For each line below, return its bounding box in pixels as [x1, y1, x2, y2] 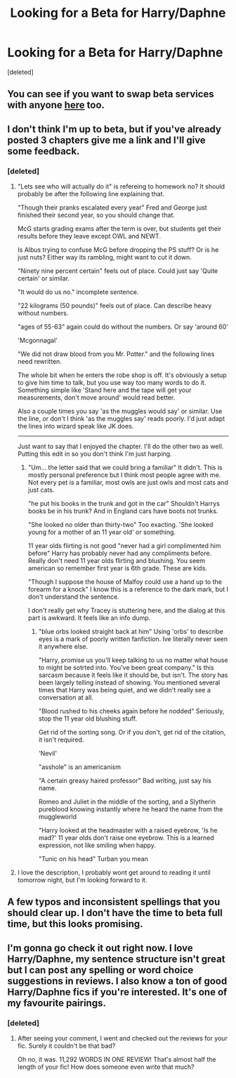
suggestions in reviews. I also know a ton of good [7, 975, 228, 987]
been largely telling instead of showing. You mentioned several [38, 678, 221, 687]
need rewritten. [17, 357, 62, 366]
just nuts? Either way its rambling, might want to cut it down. [17, 253, 192, 262]
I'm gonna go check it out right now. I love [7, 941, 193, 954]
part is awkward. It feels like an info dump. [27, 614, 151, 622]
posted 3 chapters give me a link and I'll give [7, 134, 206, 146]
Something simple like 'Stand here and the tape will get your [17, 386, 192, 395]
